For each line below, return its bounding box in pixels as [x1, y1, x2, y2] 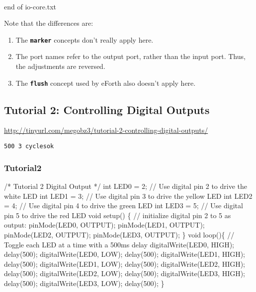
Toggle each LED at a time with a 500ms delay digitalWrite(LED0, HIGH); [4, 239, 234, 249]
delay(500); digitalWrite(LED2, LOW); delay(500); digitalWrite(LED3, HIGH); [4, 268, 246, 279]
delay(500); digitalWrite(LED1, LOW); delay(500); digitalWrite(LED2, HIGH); [4, 258, 246, 269]
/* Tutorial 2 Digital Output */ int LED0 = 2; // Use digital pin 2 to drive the [4, 180, 248, 191]
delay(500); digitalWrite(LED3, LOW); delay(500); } [4, 278, 165, 288]
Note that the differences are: [4, 18, 93, 28]
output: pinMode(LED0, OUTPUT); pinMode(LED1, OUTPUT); [4, 220, 205, 230]
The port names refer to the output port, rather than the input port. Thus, [15, 51, 246, 61]
